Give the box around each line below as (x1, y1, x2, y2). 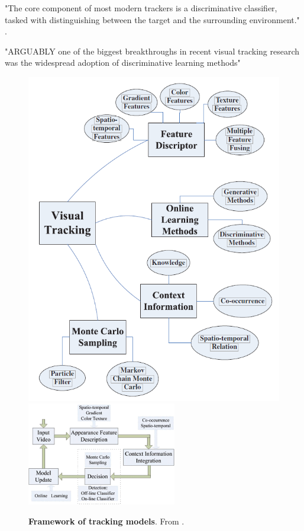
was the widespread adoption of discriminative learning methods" (5, 56, 241, 69)
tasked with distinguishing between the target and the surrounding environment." (5, 13, 300, 25)
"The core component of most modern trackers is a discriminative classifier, (5, 2, 277, 14)
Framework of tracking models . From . (28, 514, 185, 527)
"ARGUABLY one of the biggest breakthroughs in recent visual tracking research (5, 44, 300, 57)
